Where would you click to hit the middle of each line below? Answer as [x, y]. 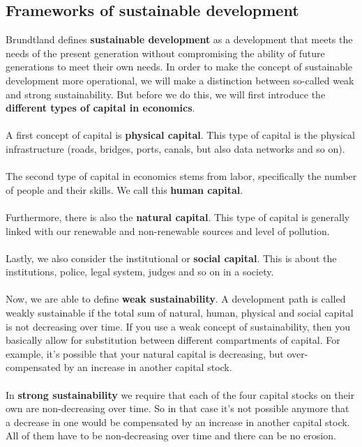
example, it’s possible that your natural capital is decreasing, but [145, 353]
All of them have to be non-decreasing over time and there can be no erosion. [171, 435]
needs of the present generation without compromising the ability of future [165, 53]
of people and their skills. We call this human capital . [125, 189]
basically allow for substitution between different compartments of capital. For [173, 340]
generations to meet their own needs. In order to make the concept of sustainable [179, 67]
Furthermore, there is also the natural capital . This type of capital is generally [178, 217]
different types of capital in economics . [100, 108]
